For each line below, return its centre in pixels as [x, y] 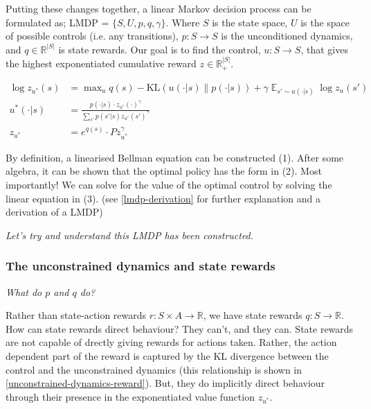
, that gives [324, 49]
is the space [325, 22]
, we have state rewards [253, 315]
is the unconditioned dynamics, [287, 36]
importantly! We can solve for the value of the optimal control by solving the [169, 184]
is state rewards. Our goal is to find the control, [160, 49]
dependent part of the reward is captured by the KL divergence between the [167, 355]
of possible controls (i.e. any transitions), [92, 36]
